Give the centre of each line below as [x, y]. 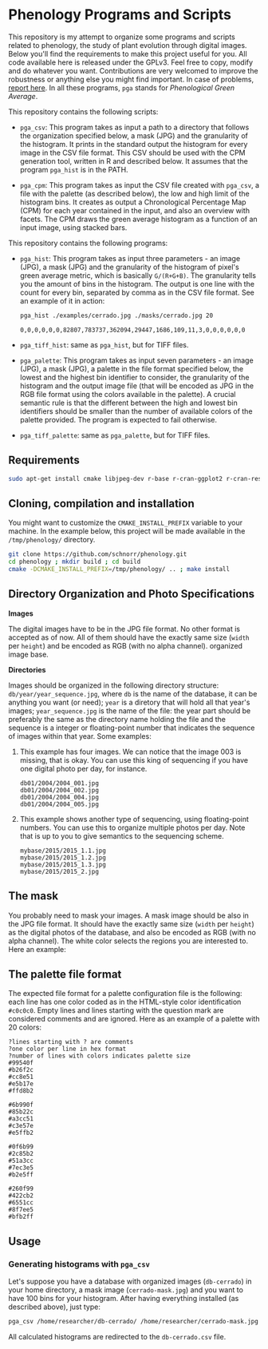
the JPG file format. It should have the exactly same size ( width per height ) [132, 923]
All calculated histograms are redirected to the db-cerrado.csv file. [117, 1336]
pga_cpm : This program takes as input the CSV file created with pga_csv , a [140, 184]
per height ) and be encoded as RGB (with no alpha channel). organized [126, 645]
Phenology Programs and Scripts [120, 15]
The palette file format [65, 974]
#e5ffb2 [21, 1133]
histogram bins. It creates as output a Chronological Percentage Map [133, 202]
